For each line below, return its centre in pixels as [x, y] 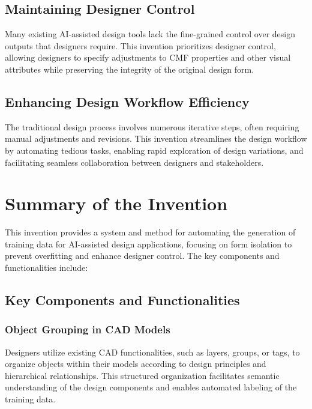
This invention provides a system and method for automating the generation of [150, 232]
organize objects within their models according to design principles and [136, 364]
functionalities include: [46, 268]
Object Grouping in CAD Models [88, 329]
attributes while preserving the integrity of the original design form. [130, 69]
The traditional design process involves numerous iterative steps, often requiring [152, 126]
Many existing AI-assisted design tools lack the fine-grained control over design [150, 34]
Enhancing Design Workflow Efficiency [127, 101]
